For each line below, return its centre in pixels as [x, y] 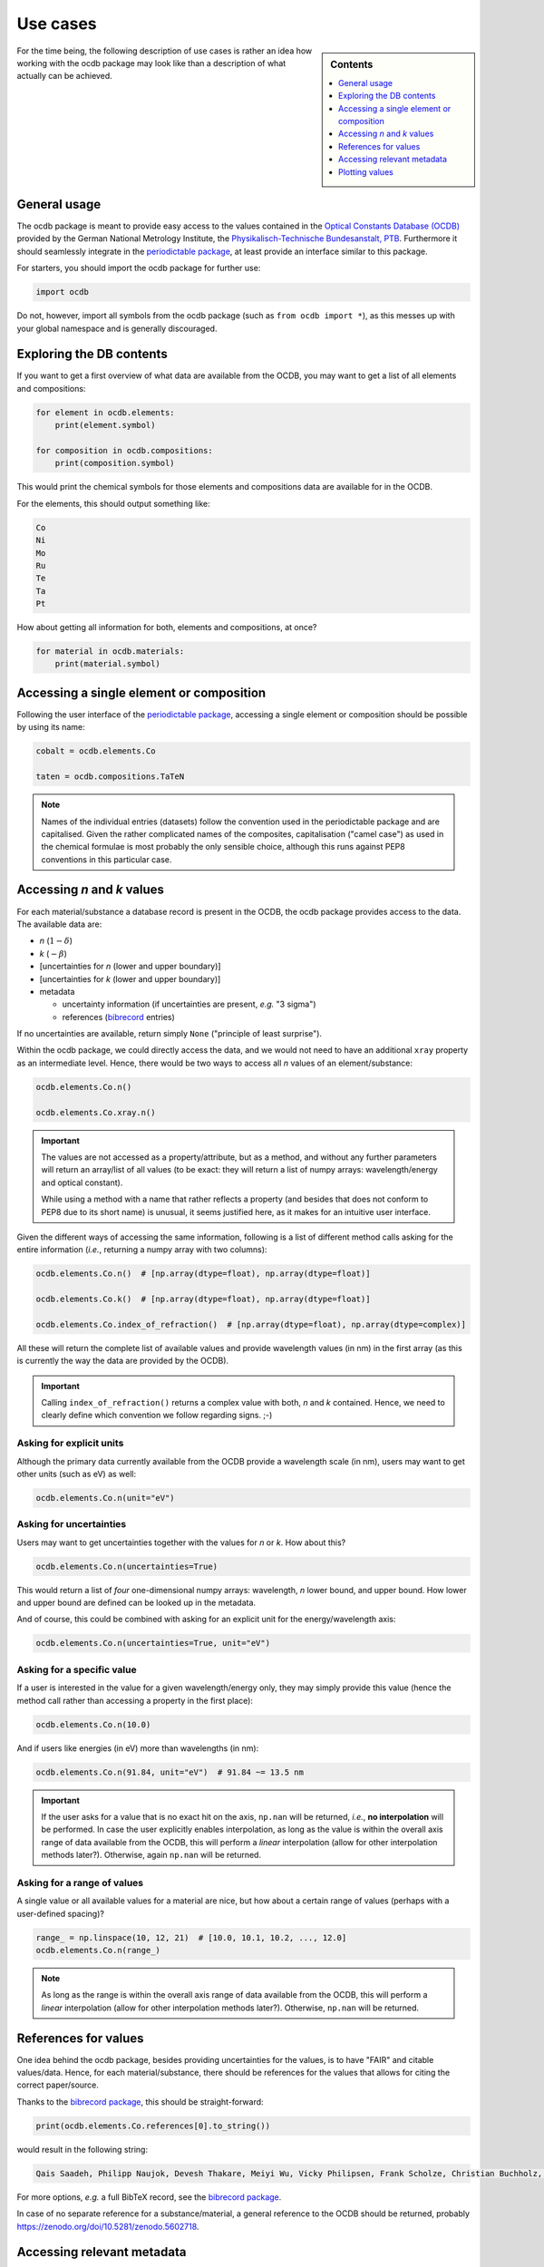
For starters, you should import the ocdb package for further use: [139, 268]
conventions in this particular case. [107, 859]
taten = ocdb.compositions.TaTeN [110, 777]
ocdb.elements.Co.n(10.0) [93, 1724]
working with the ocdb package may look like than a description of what [151, 63]
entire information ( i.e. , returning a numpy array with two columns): [142, 1250]
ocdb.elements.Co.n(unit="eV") [106, 1498]
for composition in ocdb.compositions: [124, 451]
